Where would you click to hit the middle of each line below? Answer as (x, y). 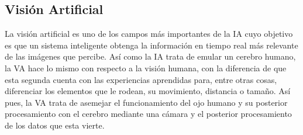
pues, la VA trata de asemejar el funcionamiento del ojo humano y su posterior (146, 102)
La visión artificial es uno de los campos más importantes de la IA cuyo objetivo (149, 34)
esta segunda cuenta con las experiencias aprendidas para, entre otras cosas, (141, 79)
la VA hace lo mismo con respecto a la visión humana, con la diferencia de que (146, 67)
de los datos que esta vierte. (55, 125)
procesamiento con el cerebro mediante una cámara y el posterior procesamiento (148, 114)
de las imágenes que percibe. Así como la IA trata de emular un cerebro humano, (150, 56)
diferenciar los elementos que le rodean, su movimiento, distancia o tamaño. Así (148, 91)
